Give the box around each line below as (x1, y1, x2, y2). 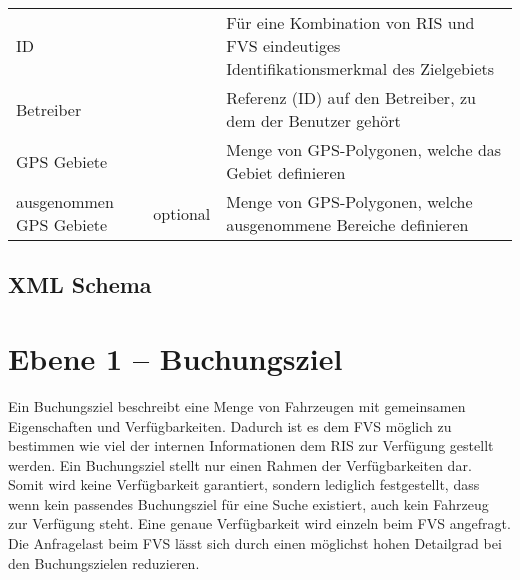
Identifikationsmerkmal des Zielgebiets (226, 57, 495, 80)
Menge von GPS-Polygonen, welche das (226, 138, 502, 161)
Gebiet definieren (226, 161, 346, 184)
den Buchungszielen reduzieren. (8, 552, 200, 573)
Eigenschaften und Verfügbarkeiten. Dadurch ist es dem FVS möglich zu (8, 415, 452, 436)
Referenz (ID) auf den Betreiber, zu (226, 86, 476, 109)
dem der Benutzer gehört (226, 109, 401, 132)
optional (153, 201, 211, 225)
